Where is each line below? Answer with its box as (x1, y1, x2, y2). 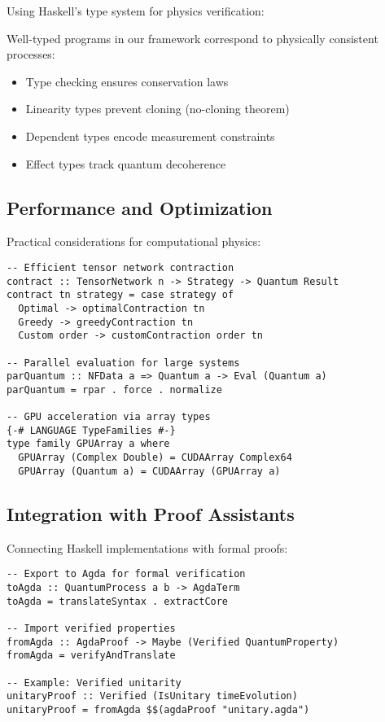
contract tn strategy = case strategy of (7, 289, 234, 301)
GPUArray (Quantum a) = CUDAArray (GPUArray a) (18, 465, 281, 477)
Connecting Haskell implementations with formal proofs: (7, 539, 288, 556)
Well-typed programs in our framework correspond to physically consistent (7, 29, 378, 46)
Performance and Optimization (7, 195, 273, 220)
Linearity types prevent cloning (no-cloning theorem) (25, 100, 290, 117)
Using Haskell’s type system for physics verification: (7, 2, 265, 19)
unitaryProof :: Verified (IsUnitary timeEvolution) (7, 690, 298, 702)
